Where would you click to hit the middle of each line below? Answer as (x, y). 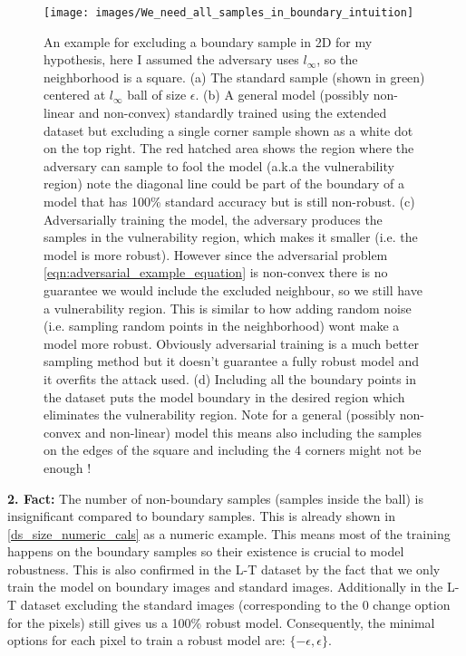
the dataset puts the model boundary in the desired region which (224, 396)
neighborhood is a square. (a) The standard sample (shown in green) (234, 77)
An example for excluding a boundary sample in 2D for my (208, 41)
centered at (75, 95)
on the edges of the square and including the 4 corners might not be (233, 450)
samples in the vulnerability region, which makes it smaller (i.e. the (231, 237)
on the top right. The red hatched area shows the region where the (229, 148)
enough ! (68, 467)
